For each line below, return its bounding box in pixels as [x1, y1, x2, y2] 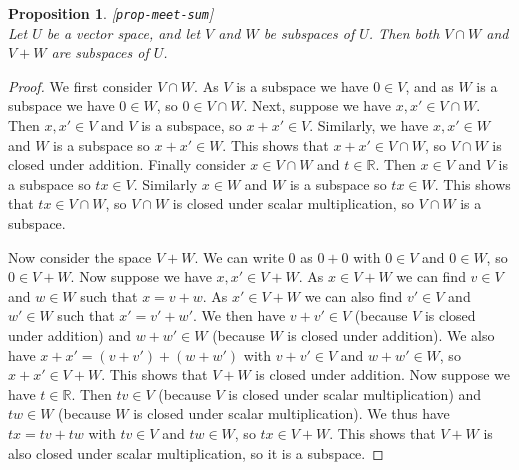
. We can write [194, 246, 284, 267]
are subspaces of [51, 42, 149, 63]
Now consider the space [8, 246, 152, 267]
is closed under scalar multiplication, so [172, 193, 414, 214]
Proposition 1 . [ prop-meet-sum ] [8, 3, 214, 23]
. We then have [192, 305, 286, 326]
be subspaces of [263, 22, 355, 43]
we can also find [304, 285, 403, 306]
